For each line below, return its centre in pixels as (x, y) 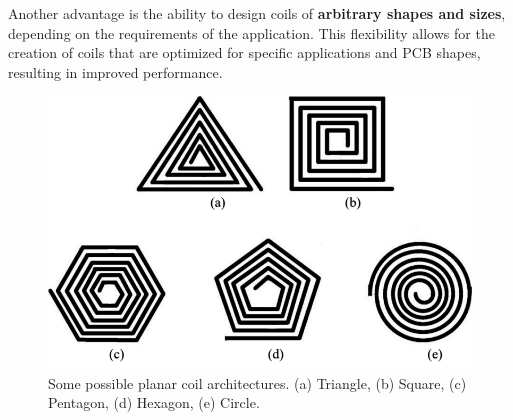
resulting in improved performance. (115, 71)
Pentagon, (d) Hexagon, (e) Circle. (154, 402)
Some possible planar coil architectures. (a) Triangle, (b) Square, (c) (257, 382)
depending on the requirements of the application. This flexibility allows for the (251, 32)
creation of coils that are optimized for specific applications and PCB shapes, (244, 52)
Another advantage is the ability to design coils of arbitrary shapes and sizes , (257, 13)
